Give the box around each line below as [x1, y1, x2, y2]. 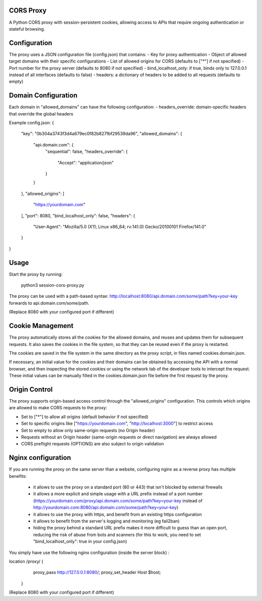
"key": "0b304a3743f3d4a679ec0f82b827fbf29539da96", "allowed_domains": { [21, 131, 182, 137]
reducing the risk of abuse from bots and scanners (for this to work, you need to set [33, 532, 201, 537]
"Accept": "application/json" [57, 160, 114, 165]
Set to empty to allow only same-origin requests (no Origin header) [21, 427, 155, 433]
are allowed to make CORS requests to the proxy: [9, 405, 108, 411]
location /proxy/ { [9, 558, 44, 564]
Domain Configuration [9, 91, 78, 99]
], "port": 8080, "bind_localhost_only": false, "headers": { [21, 212, 135, 218]
